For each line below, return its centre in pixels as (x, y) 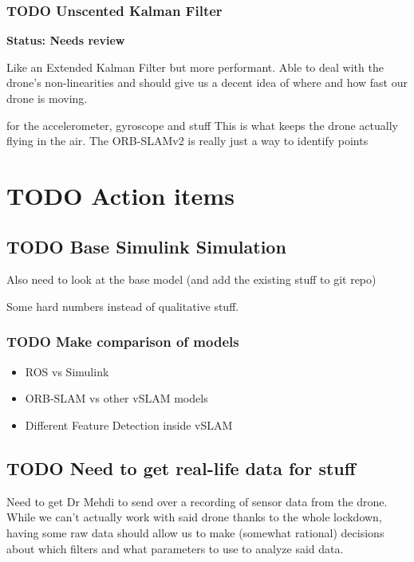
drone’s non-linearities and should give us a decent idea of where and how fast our (207, 83)
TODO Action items (120, 195)
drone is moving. (47, 98)
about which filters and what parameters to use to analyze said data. (175, 548)
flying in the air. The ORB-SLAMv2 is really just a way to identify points (187, 141)
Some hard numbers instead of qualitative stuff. (123, 306)
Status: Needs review (66, 40)
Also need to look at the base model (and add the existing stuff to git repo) (191, 279)
